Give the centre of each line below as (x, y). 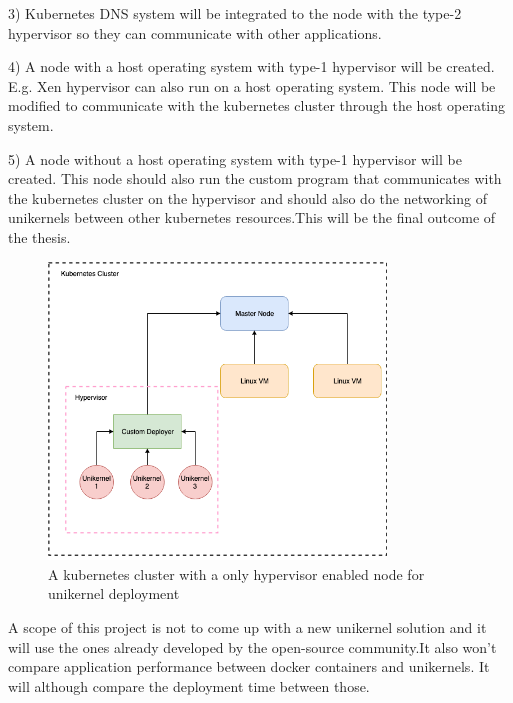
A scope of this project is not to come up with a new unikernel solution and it (247, 626)
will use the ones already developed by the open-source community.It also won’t (252, 646)
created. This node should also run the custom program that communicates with (255, 178)
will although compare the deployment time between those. (189, 685)
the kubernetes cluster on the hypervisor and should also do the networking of (247, 197)
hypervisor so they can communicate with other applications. (195, 32)
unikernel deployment (114, 593)
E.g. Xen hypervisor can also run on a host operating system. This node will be (252, 85)
